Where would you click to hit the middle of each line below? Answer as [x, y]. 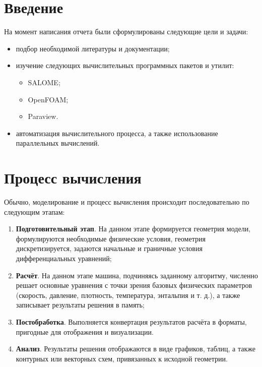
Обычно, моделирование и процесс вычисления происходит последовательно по [127, 202]
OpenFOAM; [48, 99]
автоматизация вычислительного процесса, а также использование [117, 133]
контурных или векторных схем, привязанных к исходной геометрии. [122, 358]
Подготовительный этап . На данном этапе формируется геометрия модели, [133, 229]
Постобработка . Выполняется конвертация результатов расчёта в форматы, [131, 321]
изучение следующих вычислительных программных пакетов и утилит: [125, 65]
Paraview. [43, 116]
